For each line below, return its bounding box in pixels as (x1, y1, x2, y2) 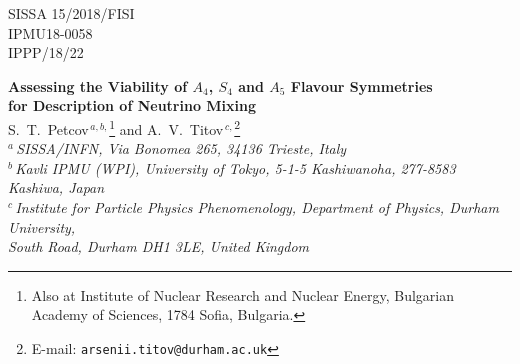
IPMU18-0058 (8, 22, 93, 43)
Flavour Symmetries (290, 75, 433, 96)
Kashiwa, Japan (8, 177, 105, 198)
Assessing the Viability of (8, 75, 188, 96)
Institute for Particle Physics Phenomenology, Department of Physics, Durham (15, 197, 499, 217)
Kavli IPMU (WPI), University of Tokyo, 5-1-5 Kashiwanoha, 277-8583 (15, 157, 456, 178)
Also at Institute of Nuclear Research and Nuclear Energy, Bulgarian (31, 284, 454, 305)
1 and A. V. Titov (109, 115, 224, 139)
